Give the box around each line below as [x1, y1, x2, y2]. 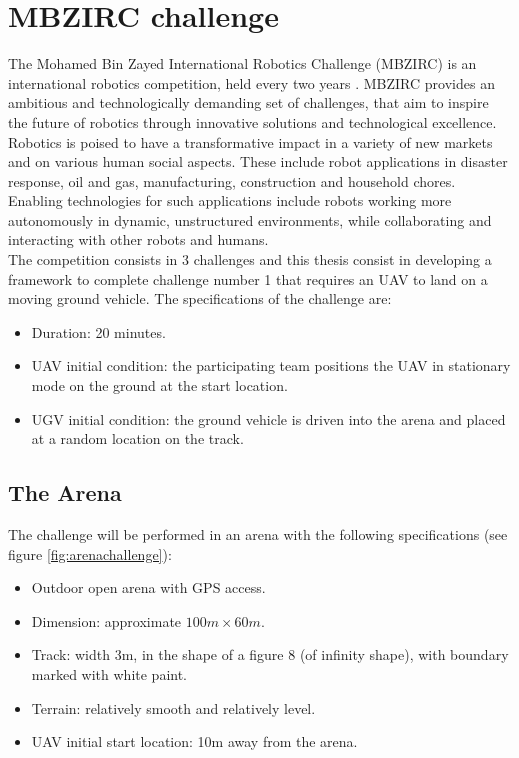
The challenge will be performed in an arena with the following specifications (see [8, 524, 508, 545]
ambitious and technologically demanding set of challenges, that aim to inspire [8, 92, 489, 113]
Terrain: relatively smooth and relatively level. [31, 697, 316, 718]
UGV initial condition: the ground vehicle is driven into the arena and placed [31, 408, 506, 429]
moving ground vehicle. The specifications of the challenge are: [8, 288, 392, 309]
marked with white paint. [31, 663, 188, 684]
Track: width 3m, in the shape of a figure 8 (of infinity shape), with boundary [31, 644, 509, 665]
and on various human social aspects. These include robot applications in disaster [8, 151, 508, 172]
